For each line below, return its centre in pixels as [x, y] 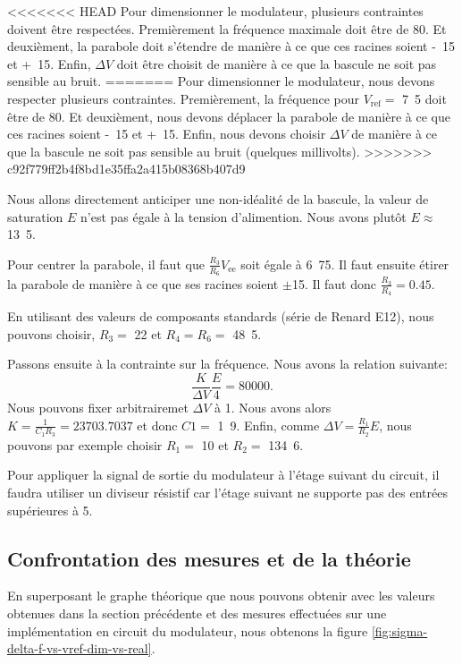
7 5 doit [424, 98]
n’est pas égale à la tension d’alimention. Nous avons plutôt [244, 216]
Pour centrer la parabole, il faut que [106, 264]
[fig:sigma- [399, 630]
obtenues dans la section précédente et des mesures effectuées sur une [197, 613]
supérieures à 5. [50, 510]
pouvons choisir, [51, 333]
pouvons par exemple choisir [85, 444]
